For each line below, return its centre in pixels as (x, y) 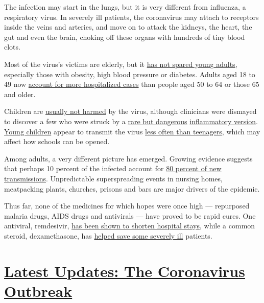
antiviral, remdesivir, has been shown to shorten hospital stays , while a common (130, 226)
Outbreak (38, 290)
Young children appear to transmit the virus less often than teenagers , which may (132, 131)
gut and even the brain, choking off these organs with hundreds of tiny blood (125, 37)
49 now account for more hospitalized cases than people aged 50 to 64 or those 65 (132, 84)
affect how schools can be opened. (57, 141)
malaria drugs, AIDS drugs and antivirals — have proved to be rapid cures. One (130, 215)
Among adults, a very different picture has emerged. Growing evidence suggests (128, 158)
